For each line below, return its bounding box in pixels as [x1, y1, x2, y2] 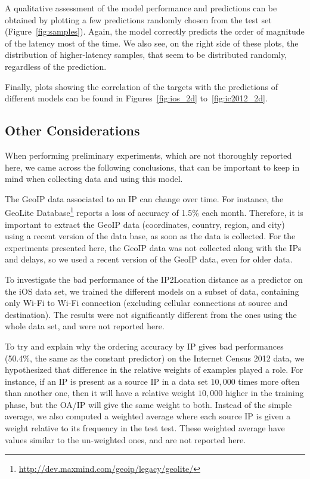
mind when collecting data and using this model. [5, 172, 183, 185]
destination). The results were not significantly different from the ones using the [5, 308, 297, 320]
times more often [238, 375, 300, 387]
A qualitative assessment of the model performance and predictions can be [5, 2, 277, 14]
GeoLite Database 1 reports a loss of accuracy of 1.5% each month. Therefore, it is [5, 205, 303, 218]
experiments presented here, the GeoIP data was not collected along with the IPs [5, 241, 302, 254]
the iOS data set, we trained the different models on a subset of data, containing [5, 285, 299, 297]
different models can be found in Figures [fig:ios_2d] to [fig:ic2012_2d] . [5, 92, 268, 104]
